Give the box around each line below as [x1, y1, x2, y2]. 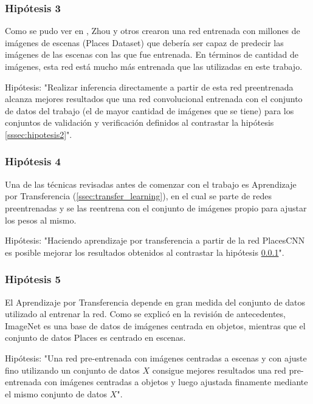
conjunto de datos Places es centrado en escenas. [5, 331, 186, 344]
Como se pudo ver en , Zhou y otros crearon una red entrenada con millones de [5, 24, 300, 37]
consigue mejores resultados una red [152, 363, 286, 376]
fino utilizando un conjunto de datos [5, 363, 140, 376]
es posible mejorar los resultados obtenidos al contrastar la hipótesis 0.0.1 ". [5, 245, 284, 258]
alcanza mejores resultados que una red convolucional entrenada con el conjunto [5, 92, 303, 105]
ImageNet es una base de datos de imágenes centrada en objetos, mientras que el [5, 319, 306, 332]
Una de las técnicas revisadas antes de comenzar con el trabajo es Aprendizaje [5, 177, 297, 190]
